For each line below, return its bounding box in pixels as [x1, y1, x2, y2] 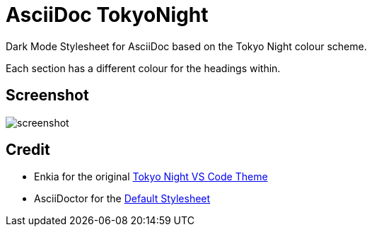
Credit [6, 141, 50, 159]
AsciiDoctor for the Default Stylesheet [34, 192, 211, 205]
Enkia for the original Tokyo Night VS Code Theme [34, 170, 268, 183]
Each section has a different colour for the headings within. [6, 62, 281, 74]
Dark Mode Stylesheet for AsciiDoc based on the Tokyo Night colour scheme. [6, 40, 367, 52]
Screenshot [6, 86, 89, 105]
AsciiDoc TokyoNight [6, 3, 209, 27]
